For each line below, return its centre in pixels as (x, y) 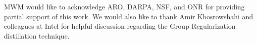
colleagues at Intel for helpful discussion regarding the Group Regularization (120, 26)
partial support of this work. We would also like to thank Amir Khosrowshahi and (129, 16)
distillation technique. (37, 35)
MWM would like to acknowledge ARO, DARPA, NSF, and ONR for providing (124, 6)
